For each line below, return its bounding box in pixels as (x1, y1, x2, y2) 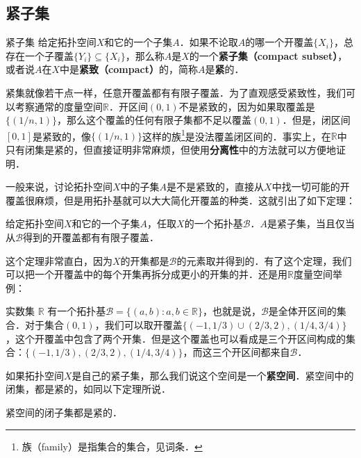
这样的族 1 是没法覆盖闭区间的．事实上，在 (142, 126, 331, 143)
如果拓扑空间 (6, 368, 64, 382)
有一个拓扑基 (47, 304, 106, 318)
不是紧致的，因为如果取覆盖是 (178, 99, 315, 113)
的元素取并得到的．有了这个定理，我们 (176, 253, 352, 268)
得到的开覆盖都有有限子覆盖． (22, 229, 159, 244)
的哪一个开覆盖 (245, 35, 314, 49)
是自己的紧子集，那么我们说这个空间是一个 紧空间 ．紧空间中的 (72, 368, 354, 382)
